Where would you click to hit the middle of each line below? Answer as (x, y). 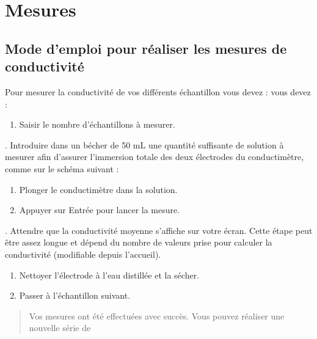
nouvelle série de (60, 328)
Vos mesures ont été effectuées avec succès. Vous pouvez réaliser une (157, 315)
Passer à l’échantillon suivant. (75, 295)
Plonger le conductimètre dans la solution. (98, 189)
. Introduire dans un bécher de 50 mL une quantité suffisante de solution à (144, 144)
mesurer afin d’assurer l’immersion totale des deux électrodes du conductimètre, (155, 157)
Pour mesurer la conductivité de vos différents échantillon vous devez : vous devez (158, 91)
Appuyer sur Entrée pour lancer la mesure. (100, 210)
